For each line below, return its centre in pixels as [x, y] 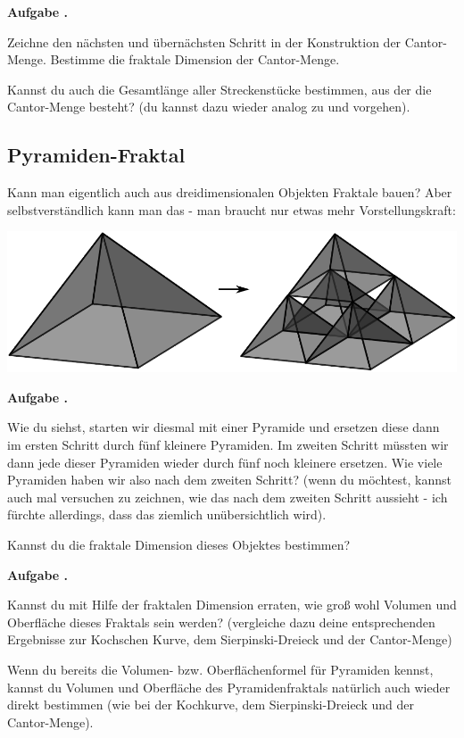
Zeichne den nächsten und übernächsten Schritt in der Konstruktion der [204, 41]
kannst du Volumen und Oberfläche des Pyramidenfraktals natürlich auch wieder [229, 687]
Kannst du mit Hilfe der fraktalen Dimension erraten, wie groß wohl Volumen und [232, 605]
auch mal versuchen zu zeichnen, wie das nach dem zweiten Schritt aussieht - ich [228, 497]
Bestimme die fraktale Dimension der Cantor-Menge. [195, 59]
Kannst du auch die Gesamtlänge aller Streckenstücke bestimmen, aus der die [220, 89]
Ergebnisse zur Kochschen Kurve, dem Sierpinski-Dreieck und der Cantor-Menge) [230, 639]
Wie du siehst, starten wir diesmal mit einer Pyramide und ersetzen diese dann [224, 427]
